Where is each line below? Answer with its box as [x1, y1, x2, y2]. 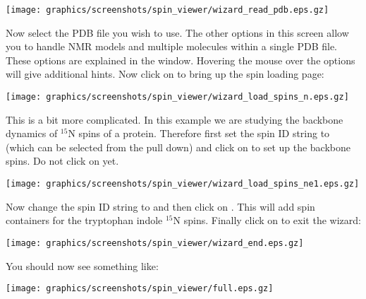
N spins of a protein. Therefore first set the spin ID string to [68, 126, 330, 141]
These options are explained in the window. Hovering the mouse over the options [6, 52, 355, 67]
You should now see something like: [6, 258, 159, 273]
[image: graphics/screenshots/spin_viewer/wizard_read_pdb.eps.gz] [6, 5, 329, 15]
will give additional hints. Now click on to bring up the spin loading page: [6, 66, 324, 81]
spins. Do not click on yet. [6, 153, 119, 168]
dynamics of [6, 126, 58, 141]
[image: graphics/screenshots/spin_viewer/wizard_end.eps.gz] [6, 238, 304, 248]
